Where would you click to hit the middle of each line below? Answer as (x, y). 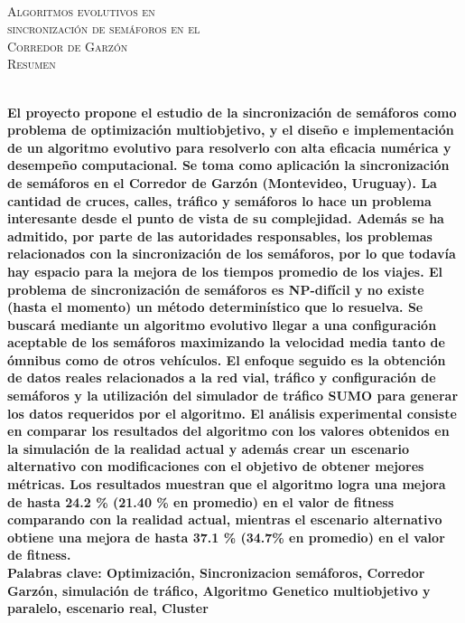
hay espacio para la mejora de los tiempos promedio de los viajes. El (225, 271)
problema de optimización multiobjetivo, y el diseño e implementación (231, 130)
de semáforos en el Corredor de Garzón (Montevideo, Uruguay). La (222, 182)
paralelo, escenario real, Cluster (108, 608)
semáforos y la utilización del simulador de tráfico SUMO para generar (233, 396)
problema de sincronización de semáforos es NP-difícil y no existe (216, 289)
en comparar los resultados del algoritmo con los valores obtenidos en (228, 431)
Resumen (32, 64)
